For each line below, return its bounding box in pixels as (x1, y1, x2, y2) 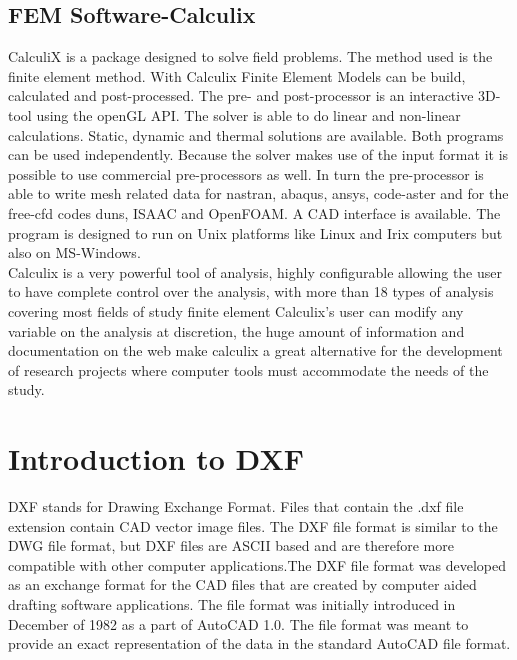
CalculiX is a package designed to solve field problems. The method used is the (8, 46, 493, 67)
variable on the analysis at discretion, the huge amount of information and (8, 320, 465, 341)
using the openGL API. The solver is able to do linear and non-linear (36, 104, 461, 125)
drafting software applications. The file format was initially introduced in (8, 593, 456, 614)
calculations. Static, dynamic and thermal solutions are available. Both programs (8, 124, 504, 145)
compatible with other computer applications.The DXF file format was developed (8, 554, 507, 575)
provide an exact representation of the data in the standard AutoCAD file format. (8, 633, 511, 654)
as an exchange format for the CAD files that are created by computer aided (8, 574, 477, 595)
